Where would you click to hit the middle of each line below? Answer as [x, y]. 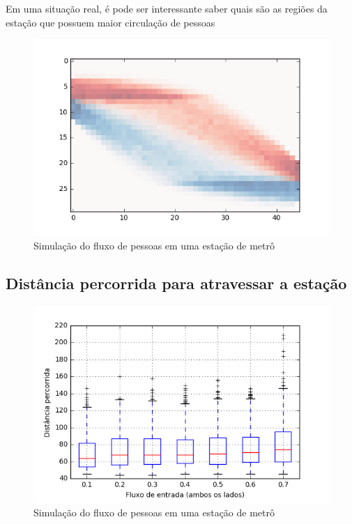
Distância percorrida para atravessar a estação [176, 283]
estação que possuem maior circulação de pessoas [110, 22]
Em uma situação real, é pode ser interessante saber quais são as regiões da [167, 8]
